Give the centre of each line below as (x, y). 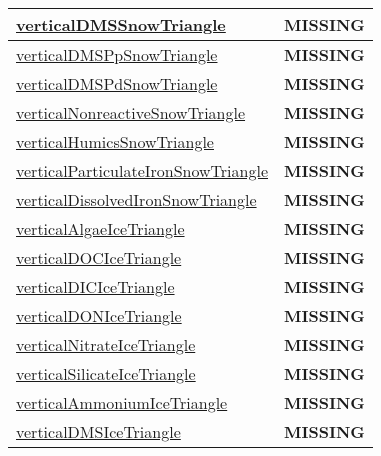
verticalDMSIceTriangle (98, 431)
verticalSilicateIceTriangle (106, 373)
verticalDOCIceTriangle (99, 257)
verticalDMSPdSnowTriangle (117, 83)
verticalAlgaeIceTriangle (100, 228)
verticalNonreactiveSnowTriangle (131, 112)
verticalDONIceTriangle (99, 315)
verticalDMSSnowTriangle (121, 24)
